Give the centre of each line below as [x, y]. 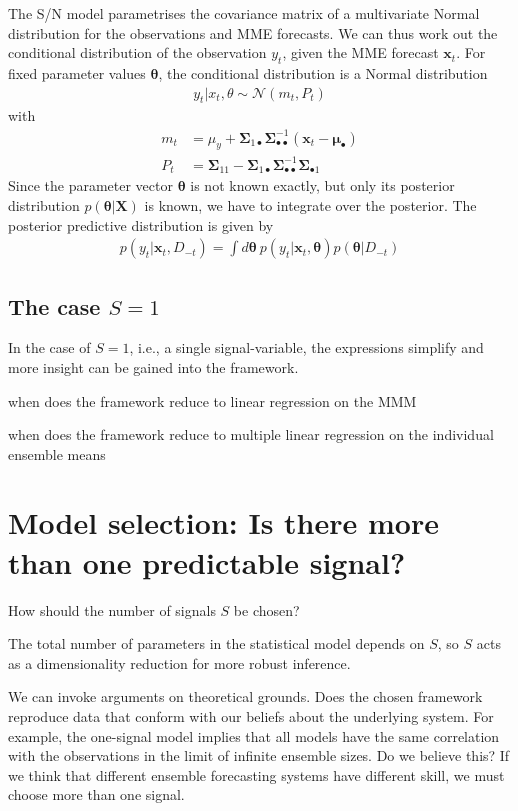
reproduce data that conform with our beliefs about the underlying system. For [251, 715]
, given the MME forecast [360, 52]
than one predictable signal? [207, 561]
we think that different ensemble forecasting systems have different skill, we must [256, 774]
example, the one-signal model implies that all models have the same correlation [254, 735]
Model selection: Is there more [223, 522]
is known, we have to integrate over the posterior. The [310, 204]
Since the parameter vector [90, 185]
